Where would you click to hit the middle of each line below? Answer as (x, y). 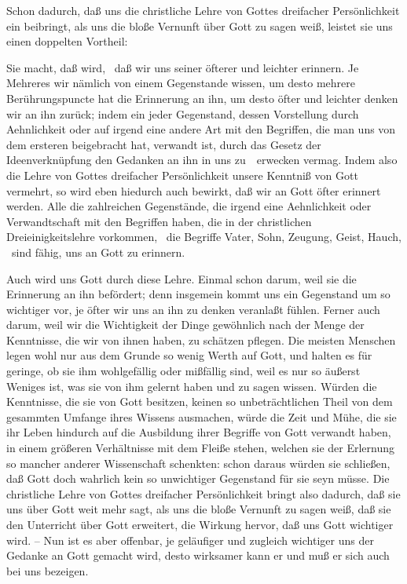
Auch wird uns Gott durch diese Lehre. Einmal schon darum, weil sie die (181, 278)
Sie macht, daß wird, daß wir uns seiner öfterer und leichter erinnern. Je (183, 67)
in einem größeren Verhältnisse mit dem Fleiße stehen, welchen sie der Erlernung (201, 448)
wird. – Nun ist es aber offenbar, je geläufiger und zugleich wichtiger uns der (190, 540)
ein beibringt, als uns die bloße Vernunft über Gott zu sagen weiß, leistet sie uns (200, 26)
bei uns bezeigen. (48, 570)
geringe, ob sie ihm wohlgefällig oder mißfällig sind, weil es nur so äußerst (183, 371)
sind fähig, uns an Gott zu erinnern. (98, 252)
